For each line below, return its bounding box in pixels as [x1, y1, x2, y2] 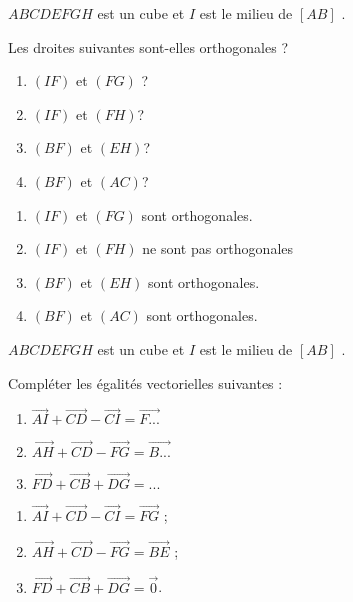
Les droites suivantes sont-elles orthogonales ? [8, 36, 288, 57]
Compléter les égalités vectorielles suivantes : [8, 372, 283, 393]
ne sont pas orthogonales [142, 238, 294, 259]
